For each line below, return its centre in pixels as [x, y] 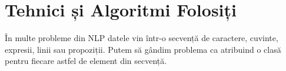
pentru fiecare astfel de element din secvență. [86, 61]
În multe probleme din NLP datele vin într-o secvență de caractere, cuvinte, [142, 38]
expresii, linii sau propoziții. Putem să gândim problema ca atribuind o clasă [143, 49]
